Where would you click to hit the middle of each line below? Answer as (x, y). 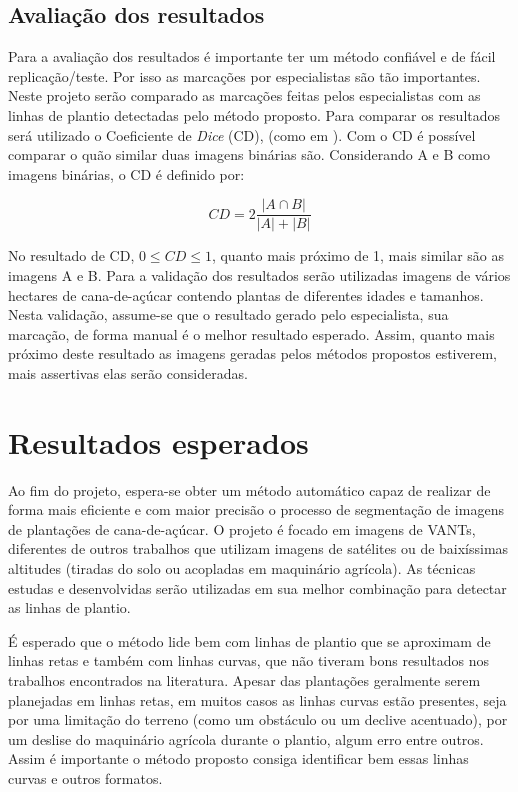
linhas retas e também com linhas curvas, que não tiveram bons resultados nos (249, 660)
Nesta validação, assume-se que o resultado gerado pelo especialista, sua (228, 314)
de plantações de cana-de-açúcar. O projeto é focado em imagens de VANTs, (242, 528)
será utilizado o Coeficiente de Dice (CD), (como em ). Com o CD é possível (242, 134)
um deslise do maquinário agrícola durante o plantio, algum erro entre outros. (246, 738)
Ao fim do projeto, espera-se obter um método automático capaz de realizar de (249, 489)
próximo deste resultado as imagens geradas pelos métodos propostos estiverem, (252, 353)
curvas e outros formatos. (85, 778)
